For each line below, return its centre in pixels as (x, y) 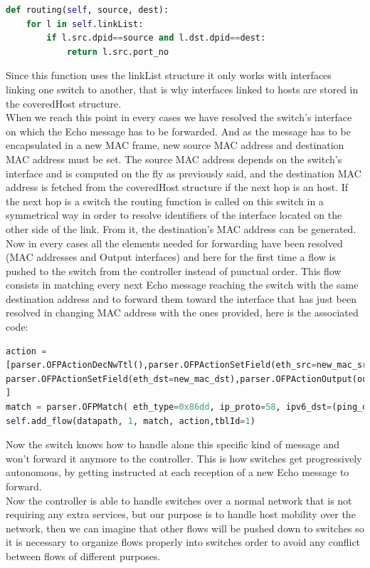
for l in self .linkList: (85, 24)
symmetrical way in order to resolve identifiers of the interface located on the (174, 215)
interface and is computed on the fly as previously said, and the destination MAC (184, 173)
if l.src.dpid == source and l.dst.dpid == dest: (156, 38)
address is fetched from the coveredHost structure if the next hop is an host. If (177, 187)
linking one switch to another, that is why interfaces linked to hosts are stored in (182, 89)
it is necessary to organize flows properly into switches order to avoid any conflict (183, 542)
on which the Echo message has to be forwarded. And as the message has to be (178, 131)
